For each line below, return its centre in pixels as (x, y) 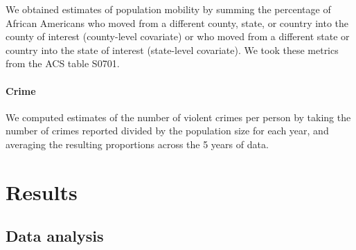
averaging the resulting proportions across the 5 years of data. (137, 144)
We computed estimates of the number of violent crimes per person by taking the (178, 117)
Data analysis (55, 236)
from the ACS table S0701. (63, 63)
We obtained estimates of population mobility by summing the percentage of (168, 9)
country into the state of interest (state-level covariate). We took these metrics (172, 50)
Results (42, 191)
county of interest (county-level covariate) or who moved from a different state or (178, 36)
